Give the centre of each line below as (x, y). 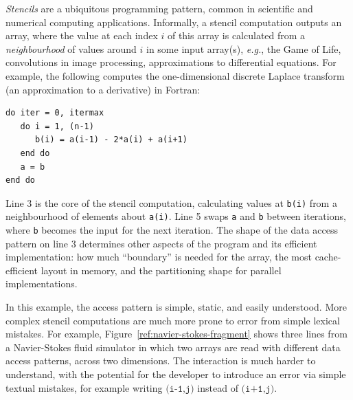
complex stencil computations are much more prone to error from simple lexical (173, 320)
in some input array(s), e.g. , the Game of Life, (244, 48)
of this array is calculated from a (236, 35)
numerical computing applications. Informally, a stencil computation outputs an (174, 22)
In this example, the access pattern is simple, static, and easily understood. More (176, 307)
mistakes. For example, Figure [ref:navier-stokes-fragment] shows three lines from (176, 334)
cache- (328, 257)
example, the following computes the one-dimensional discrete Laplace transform (175, 75)
